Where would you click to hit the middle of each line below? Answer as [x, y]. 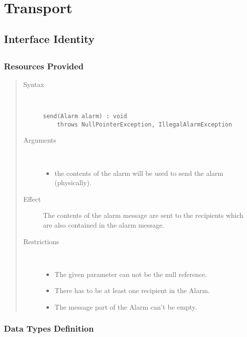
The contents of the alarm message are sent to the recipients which [143, 215]
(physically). [73, 182]
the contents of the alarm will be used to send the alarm [139, 173]
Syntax [34, 84]
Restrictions [41, 241]
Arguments [40, 140]
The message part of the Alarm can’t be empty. [126, 306]
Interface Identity [49, 38]
